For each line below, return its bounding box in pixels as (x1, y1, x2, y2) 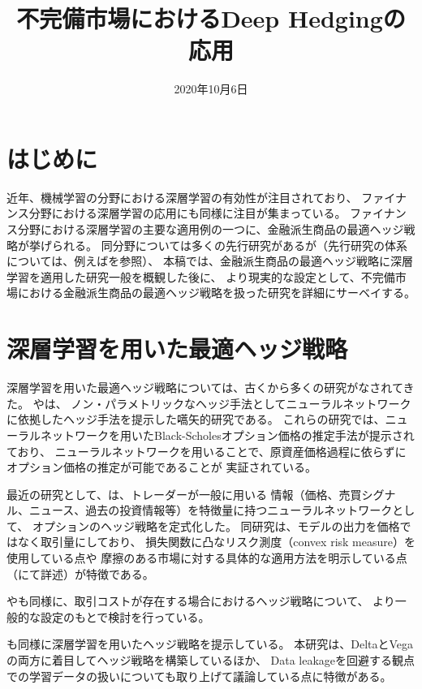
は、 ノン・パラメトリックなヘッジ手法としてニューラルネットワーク (44, 394, 411, 411)
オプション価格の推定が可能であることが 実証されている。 (6, 459, 317, 476)
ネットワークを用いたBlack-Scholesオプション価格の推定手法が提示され (40, 426, 415, 443)
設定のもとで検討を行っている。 (40, 608, 210, 625)
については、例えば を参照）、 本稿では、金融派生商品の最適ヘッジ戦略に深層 (6, 252, 413, 269)
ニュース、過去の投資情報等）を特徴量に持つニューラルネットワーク (28, 502, 393, 519)
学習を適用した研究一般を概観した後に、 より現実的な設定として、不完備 (6, 268, 395, 285)
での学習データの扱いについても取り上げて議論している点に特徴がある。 (6, 667, 392, 684)
